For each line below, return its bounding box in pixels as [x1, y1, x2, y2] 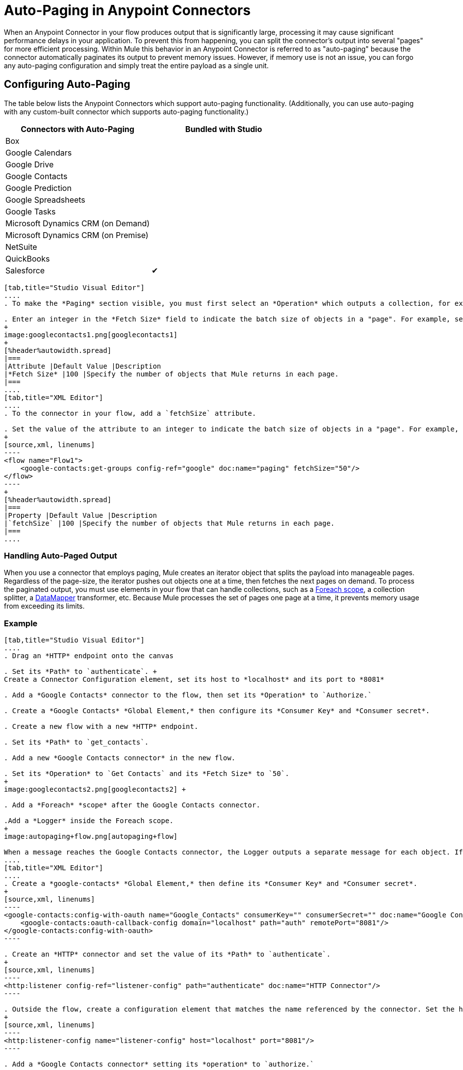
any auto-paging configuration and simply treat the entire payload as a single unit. [4, 61, 269, 70]
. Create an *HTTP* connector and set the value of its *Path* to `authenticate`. [4, 950, 331, 959]
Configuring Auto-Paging [4, 78, 130, 91]
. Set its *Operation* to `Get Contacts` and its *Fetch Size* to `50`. [4, 770, 289, 778]
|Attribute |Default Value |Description [4, 362, 161, 370]
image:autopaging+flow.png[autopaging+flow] [4, 832, 178, 841]
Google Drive [5, 159, 54, 169]
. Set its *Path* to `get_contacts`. [4, 738, 149, 747]
